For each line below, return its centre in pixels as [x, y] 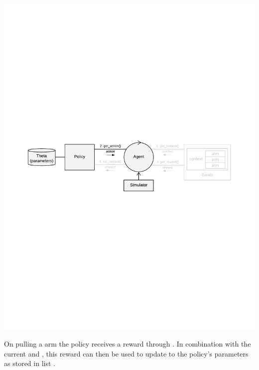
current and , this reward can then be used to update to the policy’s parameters [126, 353]
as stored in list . [30, 363]
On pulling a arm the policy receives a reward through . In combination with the [128, 344]
